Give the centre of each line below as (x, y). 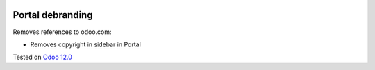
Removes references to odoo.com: (62, 32)
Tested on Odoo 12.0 (42, 57)
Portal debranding (53, 15)
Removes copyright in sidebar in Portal (86, 44)
